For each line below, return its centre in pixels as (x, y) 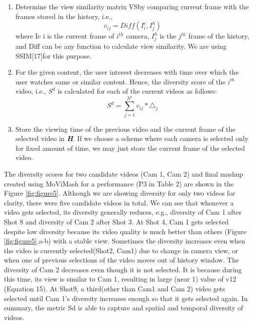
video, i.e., (31, 91)
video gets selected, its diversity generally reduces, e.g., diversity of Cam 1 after (123, 212)
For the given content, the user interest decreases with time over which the (127, 72)
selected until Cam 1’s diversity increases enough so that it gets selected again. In (126, 298)
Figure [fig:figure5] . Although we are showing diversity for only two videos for (120, 193)
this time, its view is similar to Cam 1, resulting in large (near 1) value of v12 (120, 279)
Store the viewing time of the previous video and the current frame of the (125, 129)
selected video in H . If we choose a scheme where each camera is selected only (132, 138)
